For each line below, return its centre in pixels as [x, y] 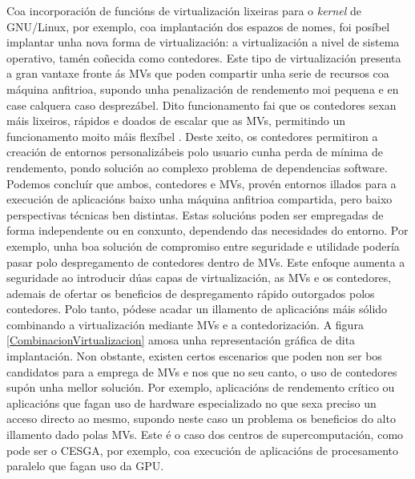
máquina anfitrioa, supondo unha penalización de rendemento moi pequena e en [203, 89]
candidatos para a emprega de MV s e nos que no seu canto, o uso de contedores [202, 371]
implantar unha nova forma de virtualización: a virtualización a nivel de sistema [203, 42]
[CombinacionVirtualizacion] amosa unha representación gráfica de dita [181, 340]
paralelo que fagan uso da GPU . [85, 466]
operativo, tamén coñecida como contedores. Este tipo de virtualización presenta [204, 57]
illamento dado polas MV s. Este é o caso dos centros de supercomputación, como [205, 435]
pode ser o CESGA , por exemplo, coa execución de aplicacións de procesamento [203, 450]
